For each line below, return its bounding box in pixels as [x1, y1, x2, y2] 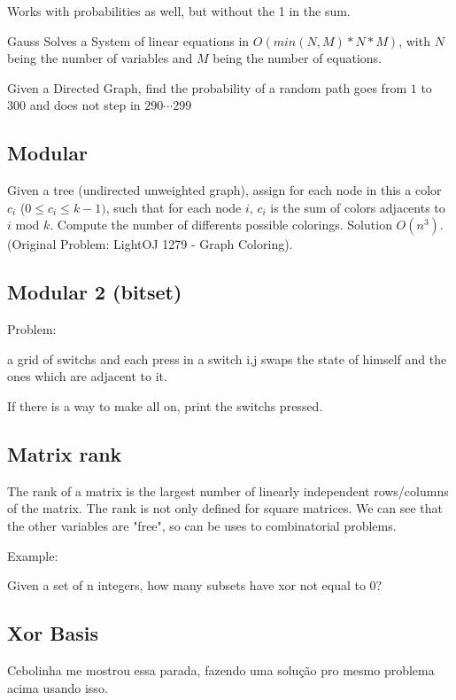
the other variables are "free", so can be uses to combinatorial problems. [7, 516, 397, 534]
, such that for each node [105, 198, 242, 216]
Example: [7, 546, 58, 564]
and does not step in [29, 96, 141, 114]
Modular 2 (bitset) [7, 278, 182, 306]
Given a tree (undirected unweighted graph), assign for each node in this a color [7, 181, 442, 199]
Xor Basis [7, 619, 99, 647]
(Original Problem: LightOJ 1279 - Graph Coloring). [7, 235, 293, 253]
